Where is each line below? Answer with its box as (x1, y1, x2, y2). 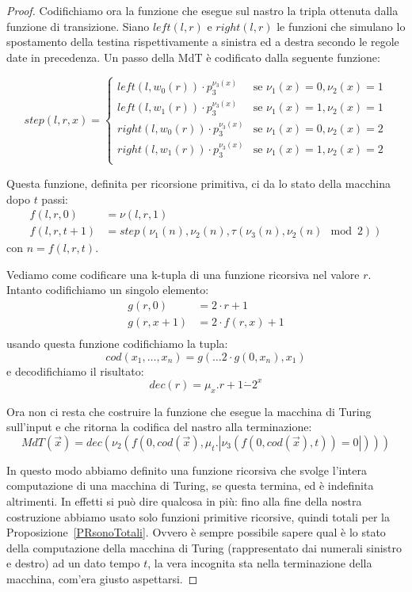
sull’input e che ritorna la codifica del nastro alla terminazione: (6, 418, 312, 435)
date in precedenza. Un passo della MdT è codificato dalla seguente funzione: (6, 48, 380, 65)
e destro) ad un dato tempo (6, 555, 140, 571)
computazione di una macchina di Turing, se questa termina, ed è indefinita (6, 477, 374, 494)
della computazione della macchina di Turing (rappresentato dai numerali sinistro (6, 539, 402, 556)
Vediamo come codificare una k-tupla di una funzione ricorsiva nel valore (6, 265, 360, 282)
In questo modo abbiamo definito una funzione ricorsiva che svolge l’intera (6, 461, 367, 478)
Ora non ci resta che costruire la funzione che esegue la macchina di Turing (6, 403, 372, 419)
